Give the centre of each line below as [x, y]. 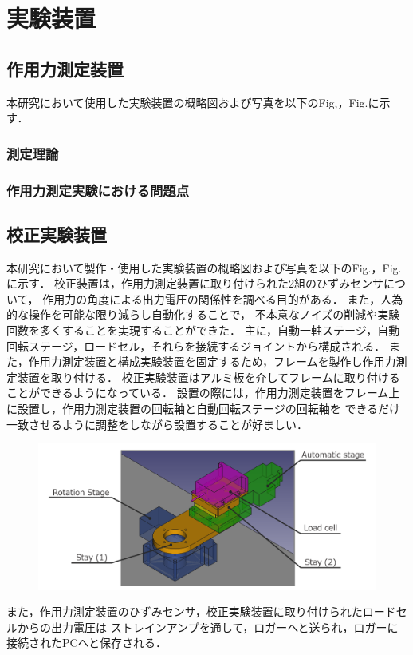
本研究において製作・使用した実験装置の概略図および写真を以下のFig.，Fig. [204, 267]
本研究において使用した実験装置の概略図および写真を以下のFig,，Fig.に [193, 102]
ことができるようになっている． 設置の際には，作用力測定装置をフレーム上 [203, 393]
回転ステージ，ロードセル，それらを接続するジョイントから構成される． [196, 345]
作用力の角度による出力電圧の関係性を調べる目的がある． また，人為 [223, 298]
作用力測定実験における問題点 [98, 190]
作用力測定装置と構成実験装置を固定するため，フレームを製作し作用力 [212, 361]
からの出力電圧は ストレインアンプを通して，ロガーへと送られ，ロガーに [208, 627]
